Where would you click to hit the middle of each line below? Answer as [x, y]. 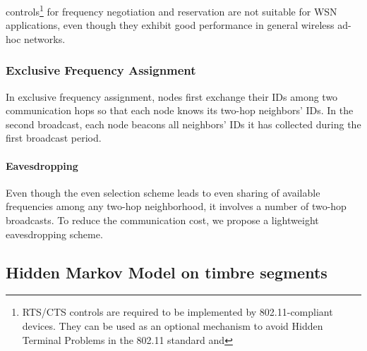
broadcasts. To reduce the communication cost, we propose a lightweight [162, 220]
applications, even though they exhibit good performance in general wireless [170, 25]
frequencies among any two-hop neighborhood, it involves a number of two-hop [176, 206]
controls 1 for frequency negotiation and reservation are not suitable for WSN [172, 10]
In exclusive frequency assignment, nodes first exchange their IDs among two [172, 96]
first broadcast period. [54, 138]
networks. [45, 38]
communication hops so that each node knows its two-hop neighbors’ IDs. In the [180, 110]
